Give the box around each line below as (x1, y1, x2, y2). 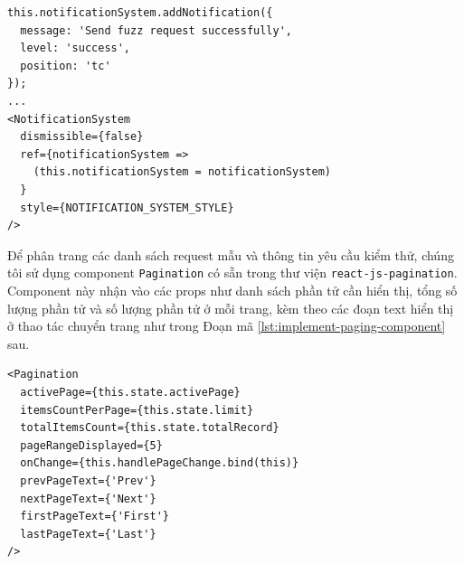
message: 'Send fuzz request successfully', (20, 23, 292, 37)
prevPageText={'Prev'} (20, 474, 156, 487)
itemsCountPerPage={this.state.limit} (20, 403, 254, 417)
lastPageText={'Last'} (20, 527, 156, 540)
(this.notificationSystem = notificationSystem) (33, 165, 331, 179)
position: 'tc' (20, 59, 111, 72)
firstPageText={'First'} (20, 510, 169, 523)
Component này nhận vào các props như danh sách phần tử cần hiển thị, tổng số (7, 280, 458, 299)
